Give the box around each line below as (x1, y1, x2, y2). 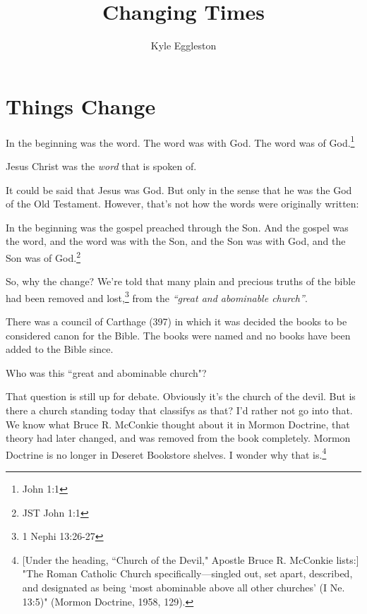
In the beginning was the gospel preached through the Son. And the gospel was (6, 219, 349, 234)
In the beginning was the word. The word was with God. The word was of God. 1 (6, 133, 355, 150)
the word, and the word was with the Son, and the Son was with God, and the (6, 234, 346, 248)
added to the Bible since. (6, 342, 114, 356)
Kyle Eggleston (150, 38, 217, 53)
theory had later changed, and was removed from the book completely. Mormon (6, 431, 351, 445)
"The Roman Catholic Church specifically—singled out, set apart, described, (22, 566, 353, 581)
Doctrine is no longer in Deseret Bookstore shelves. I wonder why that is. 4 (6, 445, 327, 462)
